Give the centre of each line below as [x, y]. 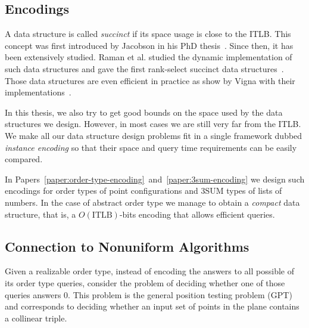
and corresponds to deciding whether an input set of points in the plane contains [152, 306]
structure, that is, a [40, 214]
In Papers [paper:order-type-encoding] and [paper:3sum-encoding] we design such [155, 179]
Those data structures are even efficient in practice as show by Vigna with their [150, 80]
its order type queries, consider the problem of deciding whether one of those [145, 282]
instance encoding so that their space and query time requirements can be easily [151, 147]
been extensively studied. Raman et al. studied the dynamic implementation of [149, 57]
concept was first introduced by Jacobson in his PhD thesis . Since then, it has [149, 45]
